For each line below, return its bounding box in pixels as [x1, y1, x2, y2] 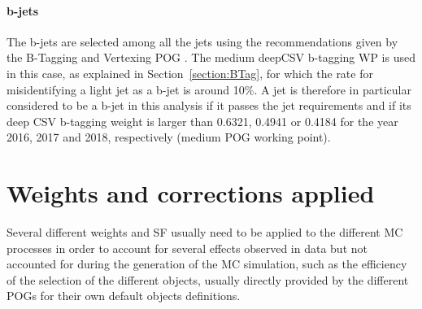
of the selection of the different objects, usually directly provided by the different [7, 271, 409, 288]
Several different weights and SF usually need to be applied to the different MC [7, 224, 403, 241]
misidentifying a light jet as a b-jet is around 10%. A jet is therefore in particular [7, 81, 411, 98]
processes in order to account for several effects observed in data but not [7, 239, 368, 256]
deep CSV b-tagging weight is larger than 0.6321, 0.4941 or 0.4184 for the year [7, 112, 398, 129]
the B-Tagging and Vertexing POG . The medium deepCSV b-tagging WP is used [7, 49, 415, 66]
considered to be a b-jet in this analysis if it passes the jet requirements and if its [7, 97, 411, 114]
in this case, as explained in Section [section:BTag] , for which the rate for [7, 64, 373, 81]
